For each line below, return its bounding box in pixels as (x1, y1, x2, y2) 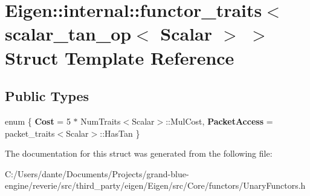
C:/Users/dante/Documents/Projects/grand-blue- (5, 167, 189, 180)
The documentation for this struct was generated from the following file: (5, 147, 273, 160)
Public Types (5, 87, 89, 105)
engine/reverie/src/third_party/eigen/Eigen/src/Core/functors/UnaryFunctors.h (5, 179, 306, 192)
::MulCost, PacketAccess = (166, 114, 273, 127)
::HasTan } (100, 126, 140, 139)
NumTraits (80, 114, 121, 127)
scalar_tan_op (5, 21, 132, 46)
